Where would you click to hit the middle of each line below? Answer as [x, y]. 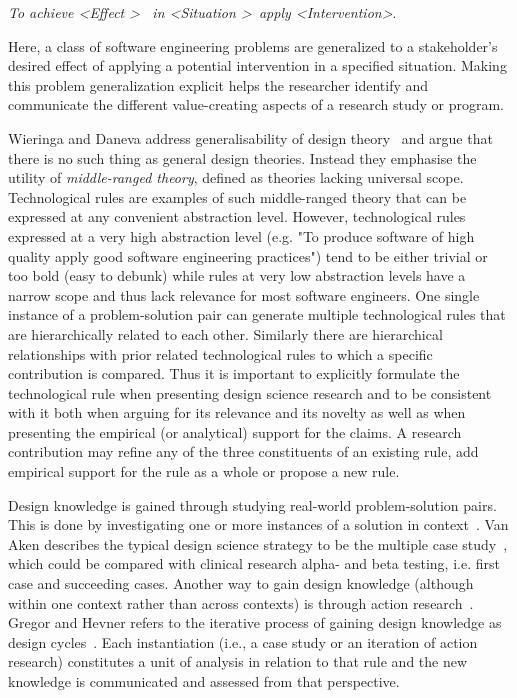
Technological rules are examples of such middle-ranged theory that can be [237, 196]
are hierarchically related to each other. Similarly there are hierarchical [225, 333]
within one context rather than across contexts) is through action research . [241, 602]
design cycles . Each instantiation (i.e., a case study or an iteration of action [243, 641]
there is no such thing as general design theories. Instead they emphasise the [242, 157]
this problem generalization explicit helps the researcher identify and [218, 84]
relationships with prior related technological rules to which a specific [220, 353]
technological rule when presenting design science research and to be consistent [250, 392]
